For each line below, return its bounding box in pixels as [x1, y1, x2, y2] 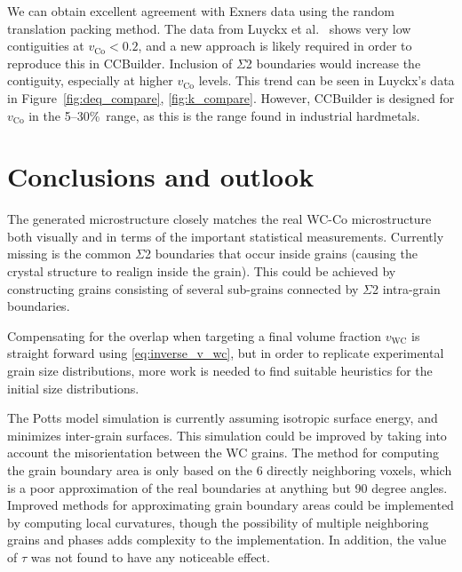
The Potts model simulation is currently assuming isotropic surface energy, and [7, 409, 438, 427]
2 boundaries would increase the [245, 53, 421, 72]
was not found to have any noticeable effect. [30, 547, 270, 566]
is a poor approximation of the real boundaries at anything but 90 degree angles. [7, 478, 448, 497]
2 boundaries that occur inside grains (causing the [145, 244, 418, 263]
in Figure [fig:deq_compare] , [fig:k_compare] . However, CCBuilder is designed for [7, 88, 455, 107]
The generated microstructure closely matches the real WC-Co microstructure [7, 210, 432, 228]
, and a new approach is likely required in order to [138, 36, 412, 55]
